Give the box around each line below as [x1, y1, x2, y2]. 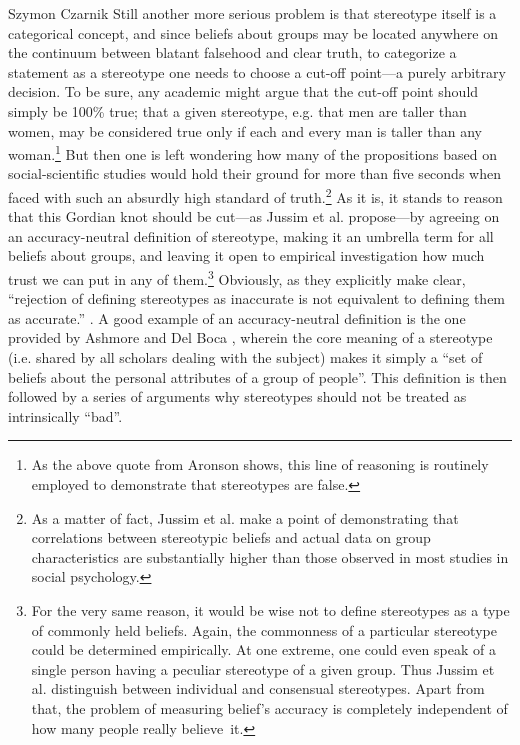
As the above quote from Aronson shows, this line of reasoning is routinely [31, 454, 489, 475]
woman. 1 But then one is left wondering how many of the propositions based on [8, 141, 498, 164]
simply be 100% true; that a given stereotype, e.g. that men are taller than [8, 100, 467, 121]
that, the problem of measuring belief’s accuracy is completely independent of [31, 697, 508, 718]
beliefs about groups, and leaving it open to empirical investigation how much [8, 245, 485, 266]
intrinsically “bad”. [8, 405, 123, 426]
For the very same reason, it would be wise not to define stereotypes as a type [31, 600, 510, 620]
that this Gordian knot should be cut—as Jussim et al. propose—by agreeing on [8, 206, 500, 227]
